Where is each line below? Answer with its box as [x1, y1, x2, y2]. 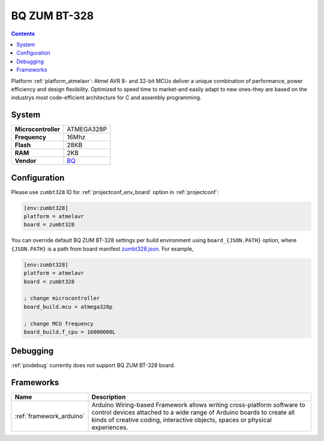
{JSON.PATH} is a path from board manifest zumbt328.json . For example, [11, 245, 194, 252]
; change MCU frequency [23, 320, 94, 327]
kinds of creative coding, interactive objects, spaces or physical [91, 416, 272, 424]
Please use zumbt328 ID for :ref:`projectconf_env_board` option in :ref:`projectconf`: [11, 188, 219, 195]
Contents [11, 30, 35, 37]
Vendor [14, 157, 37, 165]
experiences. [91, 424, 128, 432]
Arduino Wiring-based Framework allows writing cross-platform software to [91, 401, 305, 409]
